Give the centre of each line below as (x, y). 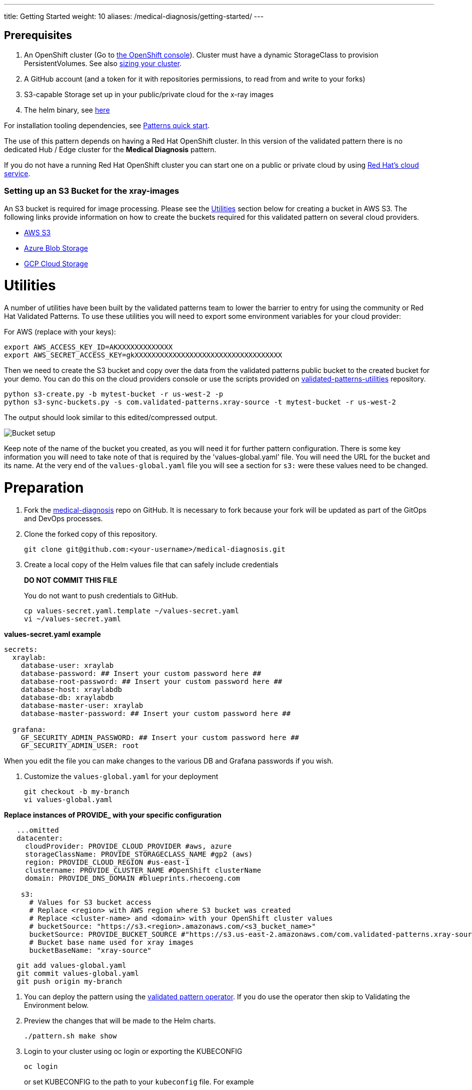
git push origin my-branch (69, 981)
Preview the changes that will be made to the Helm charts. (120, 1020)
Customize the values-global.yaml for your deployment (121, 776)
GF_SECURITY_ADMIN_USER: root (80, 745)
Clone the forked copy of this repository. (91, 534)
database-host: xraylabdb (71, 689)
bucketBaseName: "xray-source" (90, 950)
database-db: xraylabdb (67, 697)
